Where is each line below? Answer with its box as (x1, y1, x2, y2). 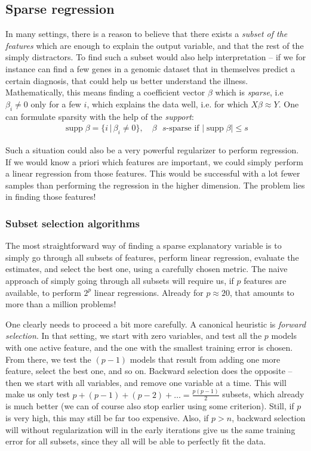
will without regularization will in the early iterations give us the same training (5, 423, 295, 435)
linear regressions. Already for (94, 286, 204, 298)
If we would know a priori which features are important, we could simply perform (5, 155, 303, 168)
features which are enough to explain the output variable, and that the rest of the (5, 39, 304, 51)
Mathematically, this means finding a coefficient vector (5, 86, 205, 98)
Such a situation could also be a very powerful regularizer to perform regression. (5, 143, 299, 156)
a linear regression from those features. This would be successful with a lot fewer (5, 167, 300, 180)
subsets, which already (222, 388, 304, 400)
